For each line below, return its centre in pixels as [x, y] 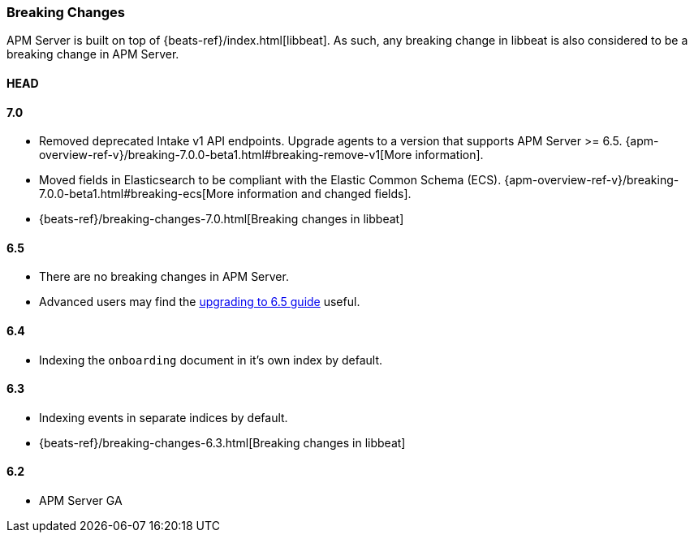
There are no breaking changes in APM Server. [164, 277]
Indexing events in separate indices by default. [164, 417]
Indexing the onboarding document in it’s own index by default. [211, 360]
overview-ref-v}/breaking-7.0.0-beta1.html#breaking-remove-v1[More [226, 155]
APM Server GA [81, 501]
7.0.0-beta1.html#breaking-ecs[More [137, 194]
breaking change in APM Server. [93, 54]
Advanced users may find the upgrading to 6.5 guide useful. [200, 302]
